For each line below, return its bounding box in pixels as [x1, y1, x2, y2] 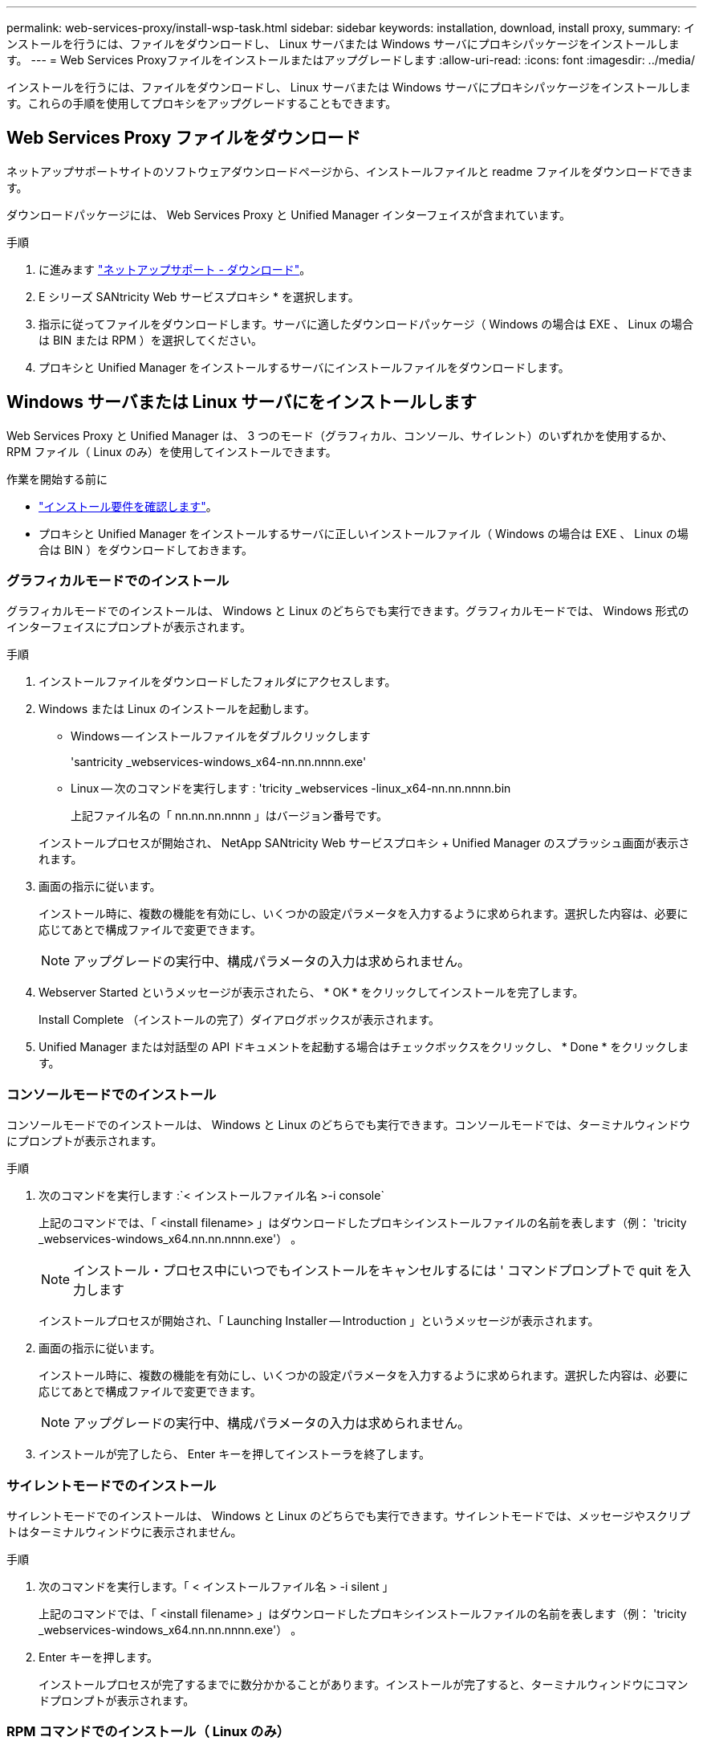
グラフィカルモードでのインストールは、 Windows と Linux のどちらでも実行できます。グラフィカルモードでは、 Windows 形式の [6, 604, 689, 618]
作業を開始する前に [6, 471, 108, 486]
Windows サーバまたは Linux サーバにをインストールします [6, 392, 477, 413]
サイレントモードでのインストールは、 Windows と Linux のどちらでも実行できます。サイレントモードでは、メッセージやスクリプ [6, 1508, 690, 1523]
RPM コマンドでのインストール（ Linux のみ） [6, 1723, 291, 1740]
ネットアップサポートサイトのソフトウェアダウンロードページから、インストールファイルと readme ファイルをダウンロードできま [6, 164, 693, 178]
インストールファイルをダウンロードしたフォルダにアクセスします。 [39, 675, 396, 689]
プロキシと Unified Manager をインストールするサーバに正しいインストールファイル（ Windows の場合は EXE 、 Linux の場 [39, 526, 689, 540]
